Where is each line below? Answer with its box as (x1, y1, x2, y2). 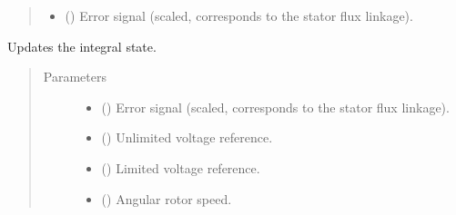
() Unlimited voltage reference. (101, 128, 273, 147)
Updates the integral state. (7, 36, 157, 55)
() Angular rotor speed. (101, 189, 232, 208)
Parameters (43, 67, 106, 86)
